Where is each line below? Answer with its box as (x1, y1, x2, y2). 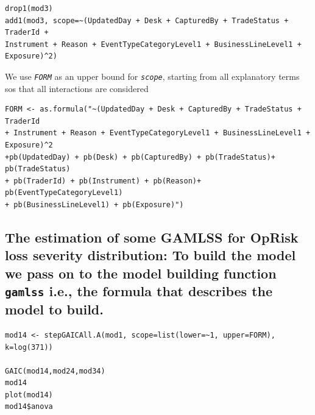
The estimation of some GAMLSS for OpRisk (5, 227, 299, 246)
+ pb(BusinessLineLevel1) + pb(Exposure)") (5, 200, 184, 209)
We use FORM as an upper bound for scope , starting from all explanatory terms (5, 69, 300, 82)
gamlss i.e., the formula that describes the (5, 282, 273, 300)
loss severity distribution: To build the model (5, 246, 296, 264)
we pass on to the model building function (5, 263, 277, 282)
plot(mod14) (5, 390, 53, 399)
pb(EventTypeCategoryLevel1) (5, 188, 123, 197)
